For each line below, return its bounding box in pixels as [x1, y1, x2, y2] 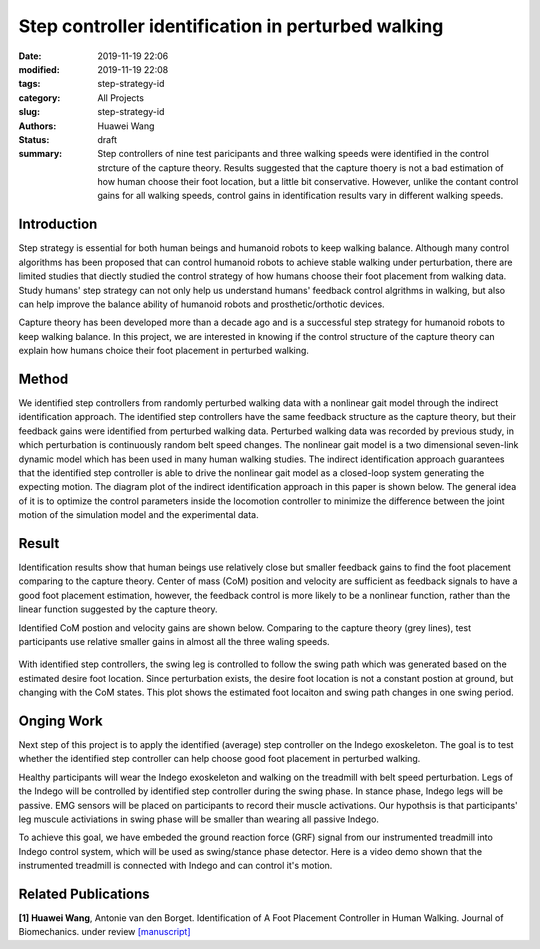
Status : [18, 133, 50, 145]
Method [18, 370, 69, 387]
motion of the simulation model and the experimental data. [18, 509, 259, 521]
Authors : [18, 120, 57, 132]
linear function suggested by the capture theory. [18, 603, 219, 615]
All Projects [97, 91, 145, 104]
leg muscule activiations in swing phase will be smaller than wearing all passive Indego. [18, 813, 380, 825]
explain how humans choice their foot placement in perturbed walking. [18, 345, 310, 357]
